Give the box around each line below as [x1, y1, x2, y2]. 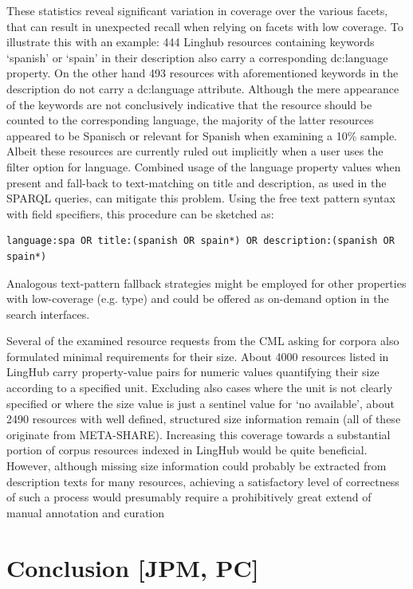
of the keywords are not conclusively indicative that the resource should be [6, 96, 372, 112]
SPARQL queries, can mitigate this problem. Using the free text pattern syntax [6, 190, 395, 206]
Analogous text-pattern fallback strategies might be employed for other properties [6, 274, 407, 291]
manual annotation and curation [6, 504, 165, 520]
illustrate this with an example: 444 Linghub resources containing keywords [6, 33, 375, 50]
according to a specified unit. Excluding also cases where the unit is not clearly [6, 379, 393, 396]
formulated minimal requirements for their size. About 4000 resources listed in [6, 348, 389, 364]
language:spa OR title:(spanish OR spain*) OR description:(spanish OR [6, 235, 395, 247]
